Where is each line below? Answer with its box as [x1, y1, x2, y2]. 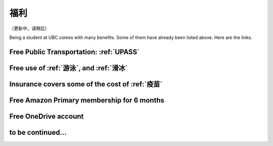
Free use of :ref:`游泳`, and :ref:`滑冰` [9, 64, 128, 72]
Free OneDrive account [9, 112, 84, 121]
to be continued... [9, 128, 67, 136]
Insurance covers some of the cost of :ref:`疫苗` [9, 80, 163, 88]
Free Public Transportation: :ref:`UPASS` [9, 47, 140, 56]
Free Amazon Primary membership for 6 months [9, 96, 164, 105]
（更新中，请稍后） [9, 25, 50, 31]
